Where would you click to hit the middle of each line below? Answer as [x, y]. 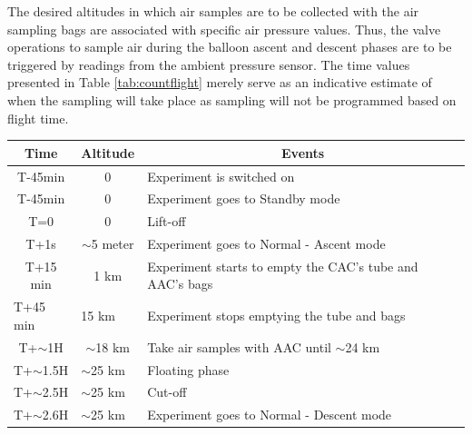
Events [303, 152]
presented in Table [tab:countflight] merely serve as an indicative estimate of [220, 82]
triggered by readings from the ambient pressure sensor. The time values [209, 64]
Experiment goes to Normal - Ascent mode [266, 244]
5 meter [113, 244]
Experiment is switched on [221, 176]
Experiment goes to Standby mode [244, 198]
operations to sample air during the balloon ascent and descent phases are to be [230, 47]
